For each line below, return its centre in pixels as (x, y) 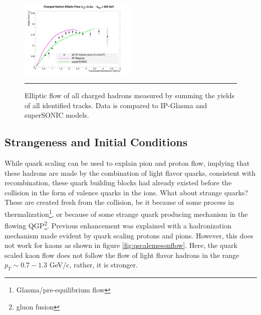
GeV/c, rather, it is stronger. (93, 265)
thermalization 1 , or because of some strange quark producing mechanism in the (126, 213)
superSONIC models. (57, 115)
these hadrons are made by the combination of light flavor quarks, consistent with (130, 173)
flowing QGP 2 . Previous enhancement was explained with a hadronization (118, 225)
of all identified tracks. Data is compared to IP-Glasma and (116, 105)
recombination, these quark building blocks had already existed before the (118, 183)
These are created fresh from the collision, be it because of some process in (119, 202)
